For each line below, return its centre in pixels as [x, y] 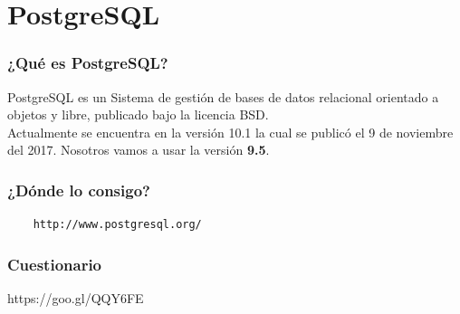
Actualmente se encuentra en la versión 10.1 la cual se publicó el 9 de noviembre [230, 132]
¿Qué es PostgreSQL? [88, 63]
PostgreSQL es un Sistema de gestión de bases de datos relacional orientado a [223, 96]
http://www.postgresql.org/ [117, 225]
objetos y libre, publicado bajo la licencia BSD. [138, 114]
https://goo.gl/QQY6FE [76, 298]
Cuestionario [55, 264]
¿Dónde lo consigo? [79, 190]
